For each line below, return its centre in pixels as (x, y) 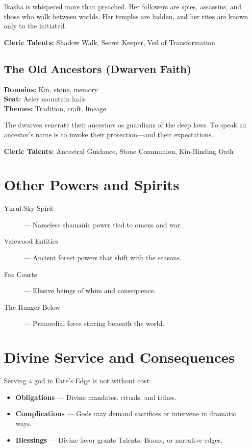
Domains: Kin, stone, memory (51, 89)
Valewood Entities (31, 241)
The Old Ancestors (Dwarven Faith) (98, 68)
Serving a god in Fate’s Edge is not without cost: (78, 381)
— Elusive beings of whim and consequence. (90, 290)
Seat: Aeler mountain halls (45, 99)
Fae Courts (21, 274)
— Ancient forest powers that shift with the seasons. (103, 258)
